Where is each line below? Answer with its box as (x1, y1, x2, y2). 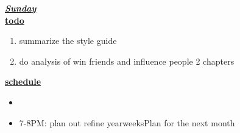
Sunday (5, 2, 37, 14)
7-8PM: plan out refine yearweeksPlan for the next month (19, 116, 235, 129)
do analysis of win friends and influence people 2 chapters (19, 54, 235, 67)
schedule (5, 75, 41, 88)
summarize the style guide (19, 34, 117, 47)
